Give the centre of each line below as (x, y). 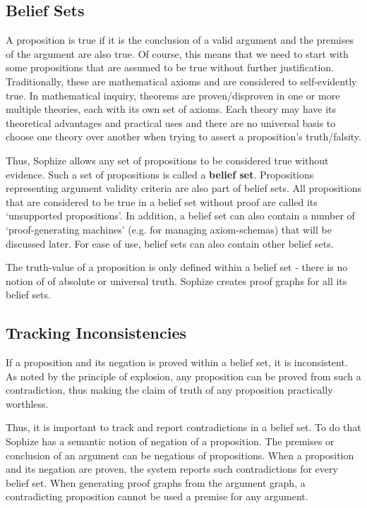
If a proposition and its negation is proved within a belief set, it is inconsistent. (177, 362)
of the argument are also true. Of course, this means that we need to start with (177, 53)
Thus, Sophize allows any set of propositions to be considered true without (167, 160)
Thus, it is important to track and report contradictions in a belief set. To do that (183, 427)
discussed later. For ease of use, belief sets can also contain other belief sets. (170, 243)
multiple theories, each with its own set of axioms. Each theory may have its (171, 109)
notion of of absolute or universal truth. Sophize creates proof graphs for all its (176, 280)
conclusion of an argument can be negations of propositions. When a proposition (180, 455)
